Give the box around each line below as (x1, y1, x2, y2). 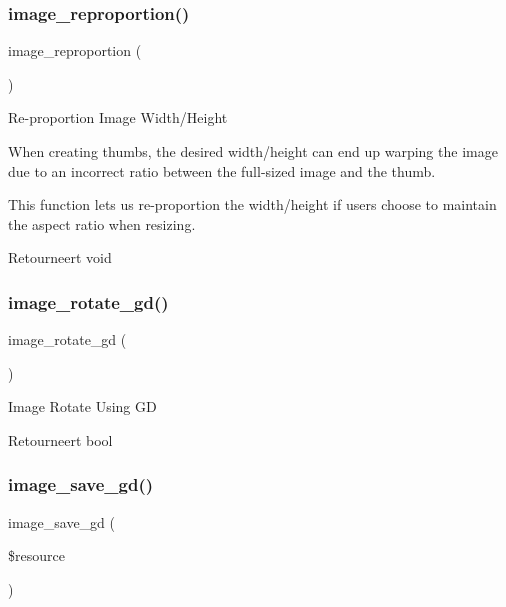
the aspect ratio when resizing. (8, 213, 196, 234)
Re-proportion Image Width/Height (8, 107, 228, 128)
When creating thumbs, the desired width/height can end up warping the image (8, 141, 498, 161)
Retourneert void (8, 247, 112, 268)
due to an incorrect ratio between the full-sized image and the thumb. (8, 160, 436, 181)
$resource (8, 545, 65, 566)
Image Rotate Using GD (8, 396, 157, 417)
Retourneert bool (8, 429, 113, 450)
